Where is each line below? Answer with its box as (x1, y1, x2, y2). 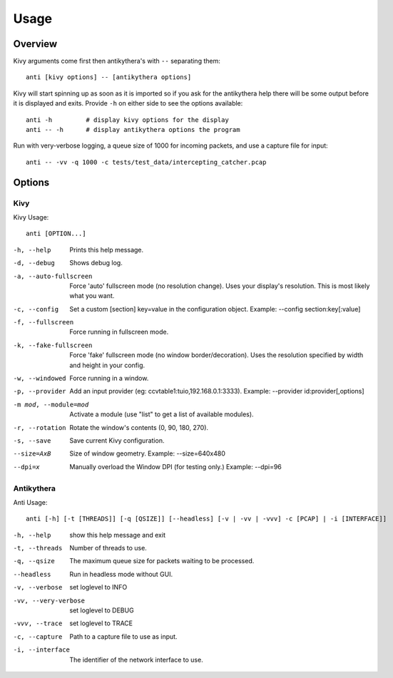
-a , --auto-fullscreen (13, 272, 93, 280)
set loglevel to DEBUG (69, 606, 135, 615)
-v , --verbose (13, 583, 63, 592)
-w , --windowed (13, 374, 67, 383)
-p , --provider (13, 387, 67, 396)
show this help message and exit (69, 530, 165, 539)
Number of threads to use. (69, 544, 148, 553)
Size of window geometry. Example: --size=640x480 (69, 449, 226, 458)
